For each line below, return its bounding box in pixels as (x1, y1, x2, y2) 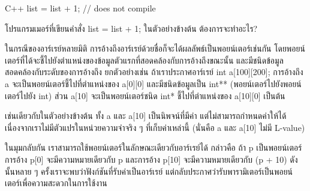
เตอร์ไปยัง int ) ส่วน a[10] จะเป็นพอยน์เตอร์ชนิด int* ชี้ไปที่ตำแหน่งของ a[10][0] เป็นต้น (5, 89, 285, 102)
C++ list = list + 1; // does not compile (5, 2, 156, 14)
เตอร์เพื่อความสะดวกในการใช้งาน (5, 177, 107, 189)
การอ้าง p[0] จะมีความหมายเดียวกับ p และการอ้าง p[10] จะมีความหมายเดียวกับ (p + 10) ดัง (5, 153, 298, 165)
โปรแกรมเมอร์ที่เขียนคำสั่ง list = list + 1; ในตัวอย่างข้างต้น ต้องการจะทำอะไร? (5, 22, 258, 34)
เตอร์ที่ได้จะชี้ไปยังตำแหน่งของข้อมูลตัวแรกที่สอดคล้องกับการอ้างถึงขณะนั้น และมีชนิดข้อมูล (5, 53, 284, 66)
